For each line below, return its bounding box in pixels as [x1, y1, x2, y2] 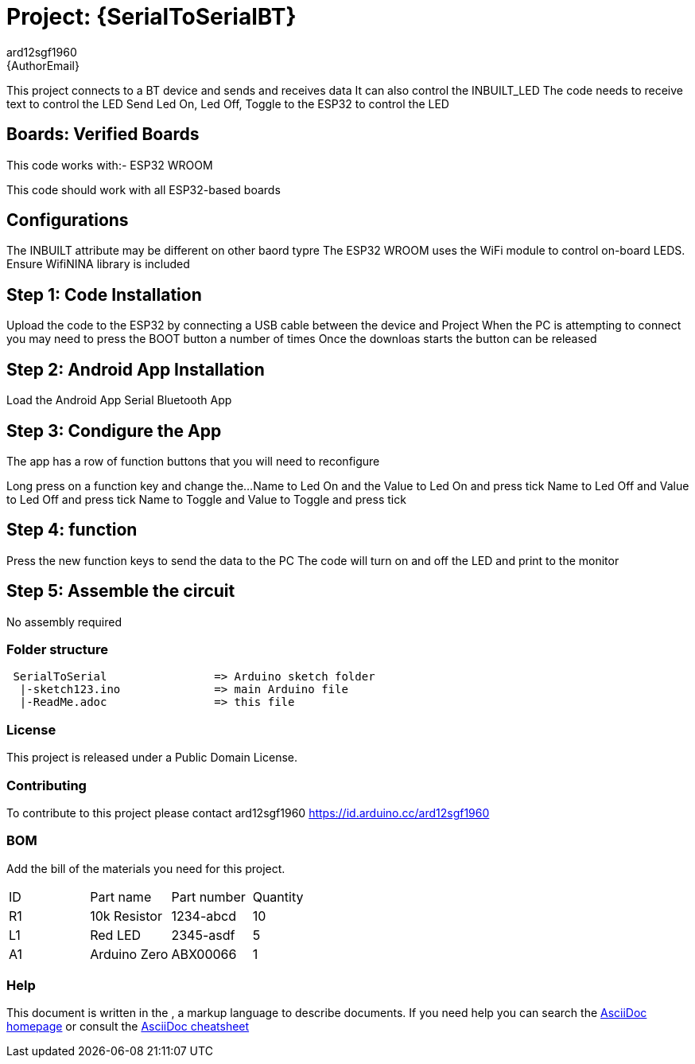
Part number [171, 888, 246, 905]
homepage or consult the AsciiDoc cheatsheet [6, 1019, 250, 1034]
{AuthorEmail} [6, 58, 80, 72]
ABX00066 [171, 945, 237, 962]
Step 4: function [6, 520, 138, 540]
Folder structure [6, 641, 108, 658]
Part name [90, 888, 152, 905]
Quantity [252, 888, 304, 905]
